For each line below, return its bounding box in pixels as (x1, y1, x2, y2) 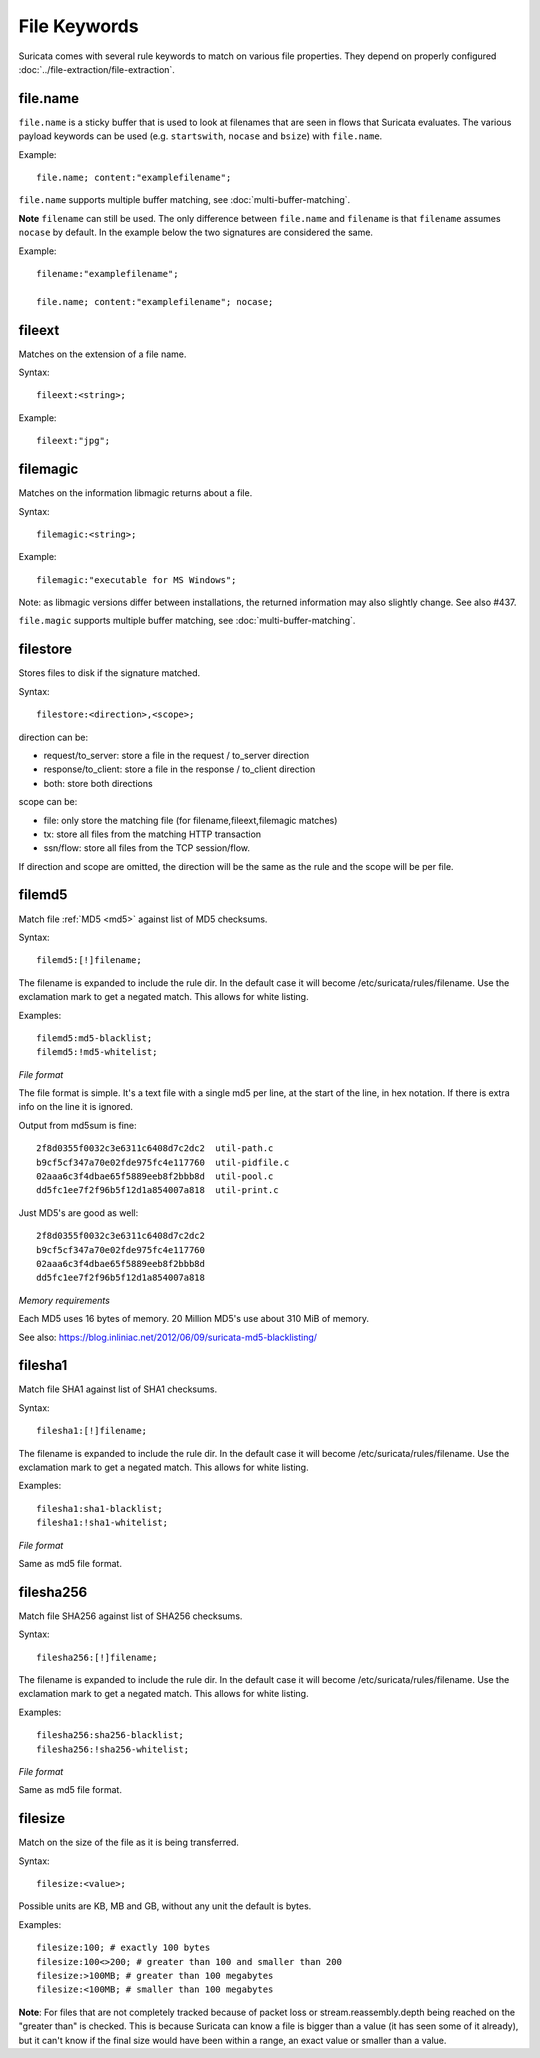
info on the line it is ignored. (18, 1101, 134, 1113)
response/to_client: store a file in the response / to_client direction (43, 763, 316, 775)
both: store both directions (43, 777, 154, 789)
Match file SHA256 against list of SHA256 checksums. (18, 1610, 243, 1622)
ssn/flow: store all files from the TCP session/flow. (43, 842, 250, 854)
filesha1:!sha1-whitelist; (36, 1517, 169, 1529)
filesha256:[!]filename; (36, 1651, 158, 1663)
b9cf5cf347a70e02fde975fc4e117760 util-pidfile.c (36, 1156, 290, 1168)
